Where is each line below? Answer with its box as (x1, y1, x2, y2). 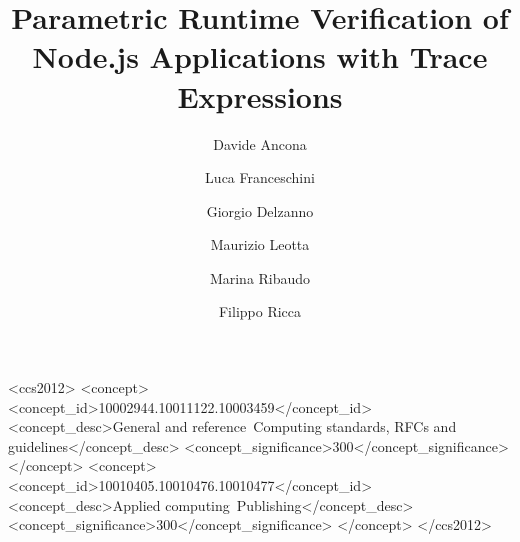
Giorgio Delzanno (206, 200, 314, 221)
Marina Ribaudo (209, 267, 311, 288)
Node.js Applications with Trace (32, 36, 488, 77)
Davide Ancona (213, 133, 307, 154)
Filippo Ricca (218, 301, 302, 322)
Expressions (177, 75, 343, 116)
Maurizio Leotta (210, 234, 310, 255)
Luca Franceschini (205, 167, 315, 188)
